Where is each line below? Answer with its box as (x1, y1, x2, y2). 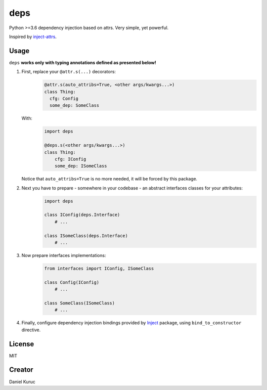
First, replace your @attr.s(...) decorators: (21, 69, 116, 75)
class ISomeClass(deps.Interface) (44, 233, 128, 238)
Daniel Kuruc (9, 379, 36, 385)
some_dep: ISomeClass (54, 163, 107, 169)
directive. (21, 327, 41, 333)
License (9, 340, 34, 348)
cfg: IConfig (54, 156, 87, 162)
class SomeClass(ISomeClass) (44, 300, 115, 306)
